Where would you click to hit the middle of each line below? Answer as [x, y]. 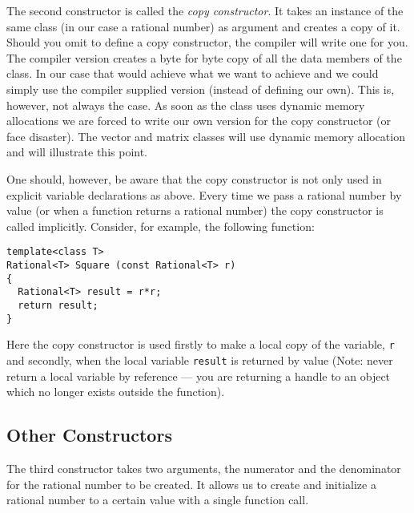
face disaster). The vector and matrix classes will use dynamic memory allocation [206, 136]
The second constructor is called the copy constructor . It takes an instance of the [205, 10]
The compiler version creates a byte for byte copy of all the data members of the [204, 57]
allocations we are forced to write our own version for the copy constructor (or [199, 121]
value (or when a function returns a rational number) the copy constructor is [195, 210]
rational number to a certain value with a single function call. [158, 500]
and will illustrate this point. [77, 152]
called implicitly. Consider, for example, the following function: [161, 226]
